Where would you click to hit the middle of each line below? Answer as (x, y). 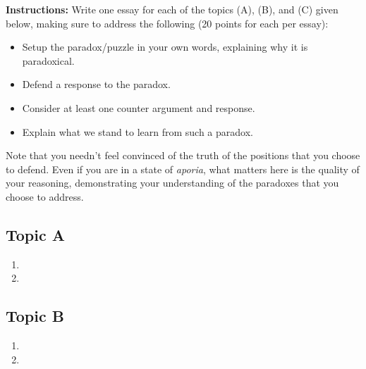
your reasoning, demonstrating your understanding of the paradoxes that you (172, 183)
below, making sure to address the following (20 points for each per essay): (167, 23)
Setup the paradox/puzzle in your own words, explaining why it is (165, 47)
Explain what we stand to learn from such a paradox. (138, 131)
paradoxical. (48, 60)
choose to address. (45, 196)
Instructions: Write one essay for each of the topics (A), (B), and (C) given (172, 9)
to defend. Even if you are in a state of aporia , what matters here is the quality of (183, 169)
